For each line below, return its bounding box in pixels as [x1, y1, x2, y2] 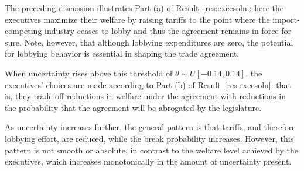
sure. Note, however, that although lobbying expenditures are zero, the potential [5, 36, 293, 48]
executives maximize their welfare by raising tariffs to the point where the [5, 13, 270, 25]
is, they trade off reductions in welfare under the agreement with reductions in [5, 90, 286, 102]
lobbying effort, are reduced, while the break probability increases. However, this [5, 132, 294, 144]
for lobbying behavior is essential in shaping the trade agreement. [5, 47, 240, 60]
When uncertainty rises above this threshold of [5, 67, 173, 79]
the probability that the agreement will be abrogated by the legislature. [5, 101, 262, 113]
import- [272, 13, 300, 25]
